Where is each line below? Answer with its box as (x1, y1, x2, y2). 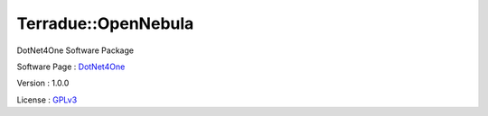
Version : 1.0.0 (16, 77, 70, 89)
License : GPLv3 (16, 94, 78, 105)
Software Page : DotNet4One (16, 61, 126, 72)
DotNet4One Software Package (16, 45, 135, 56)
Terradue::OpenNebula (16, 13, 194, 33)
